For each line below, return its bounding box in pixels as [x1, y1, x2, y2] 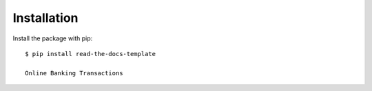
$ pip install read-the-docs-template [25, 50, 156, 57]
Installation [12, 10, 79, 25]
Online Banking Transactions [25, 69, 123, 77]
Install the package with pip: [12, 34, 93, 42]
